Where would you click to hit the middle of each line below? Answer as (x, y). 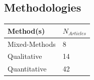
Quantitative (27, 69)
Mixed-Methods (32, 44)
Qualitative (25, 56)
